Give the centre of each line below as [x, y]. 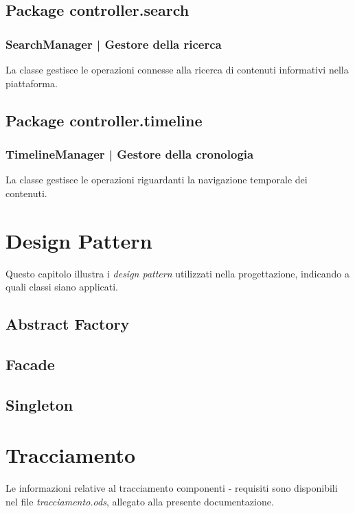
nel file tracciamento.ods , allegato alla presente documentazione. [140, 501]
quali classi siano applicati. [62, 287]
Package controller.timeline [104, 120]
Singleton [39, 404]
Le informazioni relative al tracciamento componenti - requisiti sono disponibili [172, 488]
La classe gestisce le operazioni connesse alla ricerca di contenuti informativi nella [177, 69]
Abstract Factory [68, 324]
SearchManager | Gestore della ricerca [114, 44]
